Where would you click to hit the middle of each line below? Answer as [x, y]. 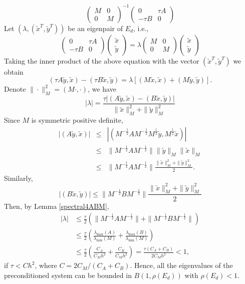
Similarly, [19, 178]
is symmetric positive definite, [77, 120]
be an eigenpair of [95, 28]
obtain [14, 71]
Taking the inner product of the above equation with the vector [102, 60]
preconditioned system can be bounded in [68, 275]
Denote [15, 89]
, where [46, 265]
